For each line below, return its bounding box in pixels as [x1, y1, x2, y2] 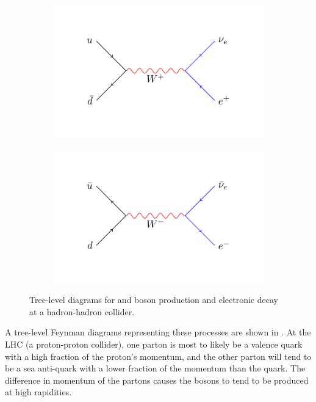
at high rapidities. [5, 386, 72, 398]
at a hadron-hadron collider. [29, 305, 135, 318]
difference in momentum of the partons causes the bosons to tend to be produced [5, 373, 309, 386]
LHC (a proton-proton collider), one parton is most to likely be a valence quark [5, 337, 303, 350]
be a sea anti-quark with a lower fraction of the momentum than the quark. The [5, 362, 306, 375]
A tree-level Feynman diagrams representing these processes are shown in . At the [5, 326, 311, 338]
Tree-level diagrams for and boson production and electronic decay [29, 293, 278, 306]
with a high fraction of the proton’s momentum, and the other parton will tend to [5, 349, 312, 362]
